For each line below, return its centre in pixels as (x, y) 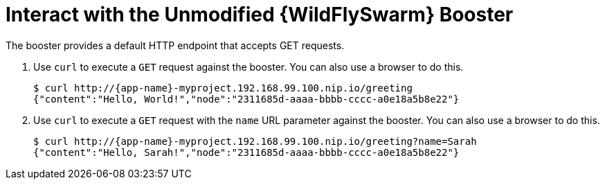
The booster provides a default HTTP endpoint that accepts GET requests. (175, 45)
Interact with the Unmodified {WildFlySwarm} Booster (260, 15)
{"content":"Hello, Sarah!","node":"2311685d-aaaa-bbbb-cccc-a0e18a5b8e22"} (246, 152)
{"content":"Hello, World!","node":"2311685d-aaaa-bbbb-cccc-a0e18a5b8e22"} (246, 99)
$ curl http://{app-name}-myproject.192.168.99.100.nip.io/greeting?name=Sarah (255, 141)
